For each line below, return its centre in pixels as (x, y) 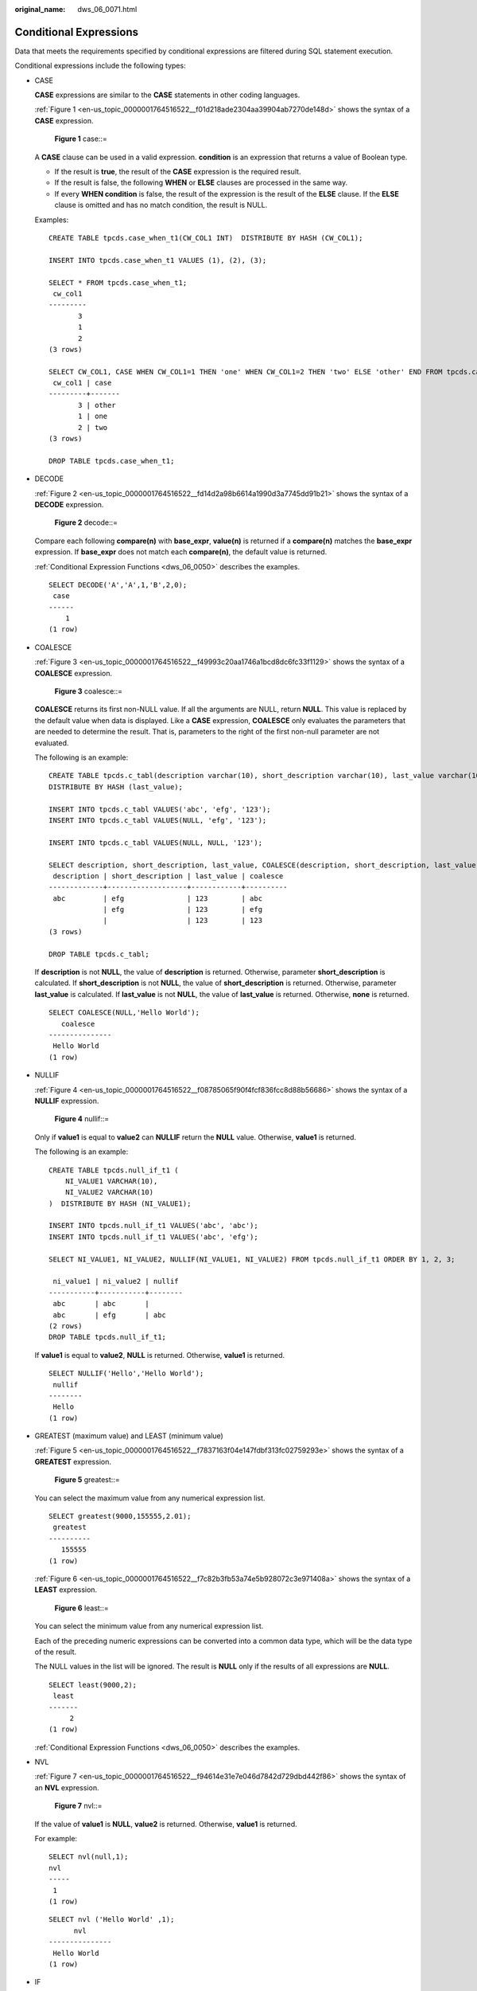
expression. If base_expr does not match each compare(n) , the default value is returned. (181, 552)
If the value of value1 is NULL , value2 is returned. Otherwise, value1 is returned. (166, 1824)
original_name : (40, 9)
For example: (56, 1839)
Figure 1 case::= (81, 139)
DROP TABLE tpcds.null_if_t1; (108, 1337)
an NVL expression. (67, 1787)
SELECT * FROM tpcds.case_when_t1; (118, 282)
